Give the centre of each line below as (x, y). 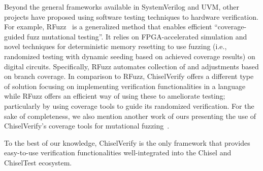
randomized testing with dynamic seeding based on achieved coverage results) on (130, 56)
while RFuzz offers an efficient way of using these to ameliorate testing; (115, 96)
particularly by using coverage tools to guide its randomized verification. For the (129, 105)
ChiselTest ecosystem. (38, 162)
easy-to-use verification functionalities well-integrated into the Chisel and (118, 153)
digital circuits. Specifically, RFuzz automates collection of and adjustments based (131, 66)
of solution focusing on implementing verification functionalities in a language (125, 86)
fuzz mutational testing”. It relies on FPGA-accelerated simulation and (137, 36)
